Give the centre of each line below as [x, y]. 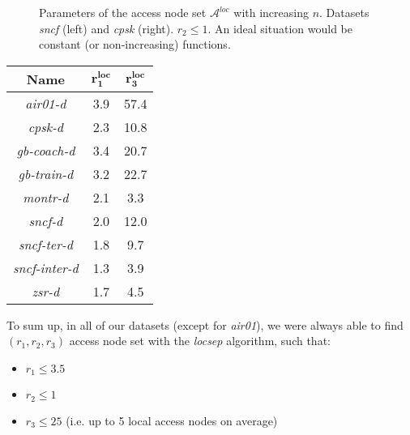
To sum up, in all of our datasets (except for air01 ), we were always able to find [205, 324]
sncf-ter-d [45, 244]
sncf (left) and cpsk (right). [107, 28]
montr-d [46, 197]
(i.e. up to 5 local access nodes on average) [172, 420]
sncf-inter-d [46, 267]
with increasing [271, 12]
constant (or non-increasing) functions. [135, 44]
